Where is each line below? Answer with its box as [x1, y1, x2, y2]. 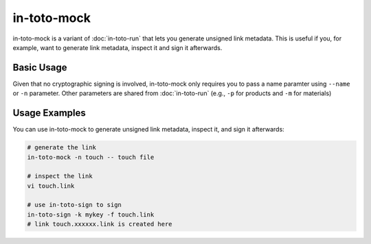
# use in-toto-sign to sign [27, 201, 122, 209]
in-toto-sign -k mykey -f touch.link [27, 210, 155, 219]
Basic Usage [12, 62, 67, 73]
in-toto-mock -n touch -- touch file [27, 153, 155, 161]
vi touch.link [27, 182, 75, 190]
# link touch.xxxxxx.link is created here [27, 220, 172, 228]
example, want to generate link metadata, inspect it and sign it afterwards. [12, 43, 223, 51]
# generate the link [27, 144, 96, 151]
